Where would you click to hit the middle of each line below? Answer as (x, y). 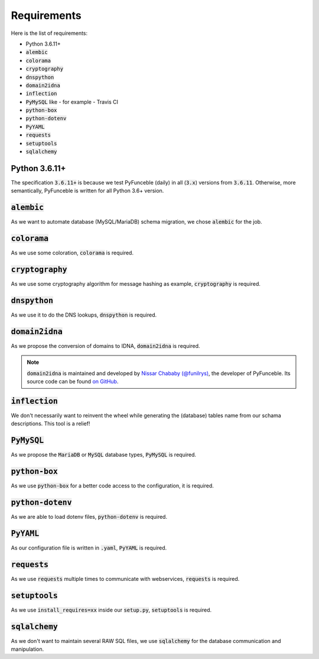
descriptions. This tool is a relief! (51, 424)
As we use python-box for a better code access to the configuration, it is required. (112, 486)
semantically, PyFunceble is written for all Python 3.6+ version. (87, 191)
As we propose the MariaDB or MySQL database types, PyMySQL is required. (104, 455)
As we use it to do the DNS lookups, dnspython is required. (84, 315)
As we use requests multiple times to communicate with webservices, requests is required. (125, 579)
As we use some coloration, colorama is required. (72, 253)
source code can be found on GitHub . (73, 382)
